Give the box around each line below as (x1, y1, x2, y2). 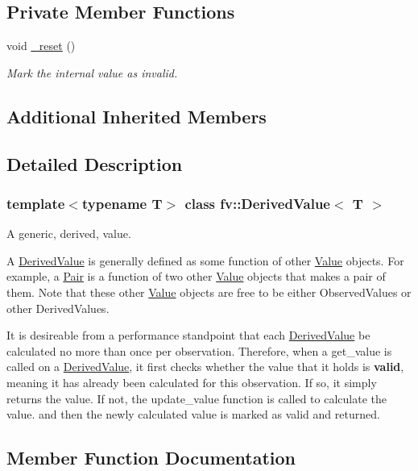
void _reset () (6, 37, 76, 54)
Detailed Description (6, 151, 183, 176)
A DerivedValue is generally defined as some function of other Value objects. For (6, 252, 404, 269)
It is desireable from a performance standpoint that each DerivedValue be (6, 327, 370, 344)
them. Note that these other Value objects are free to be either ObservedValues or (6, 283, 412, 300)
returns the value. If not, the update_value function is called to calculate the (6, 390, 387, 406)
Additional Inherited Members (6, 103, 267, 128)
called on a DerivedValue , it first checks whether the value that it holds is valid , (6, 358, 404, 375)
